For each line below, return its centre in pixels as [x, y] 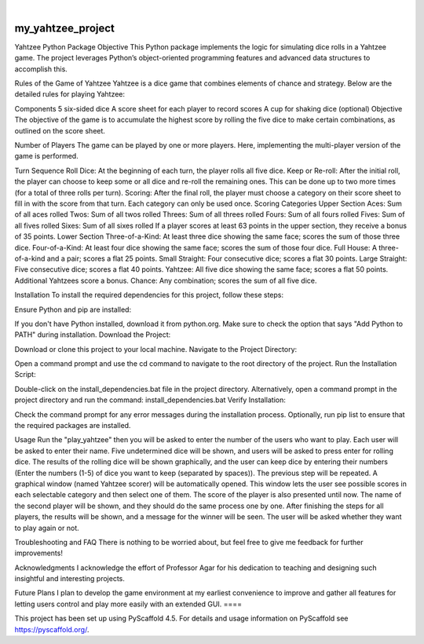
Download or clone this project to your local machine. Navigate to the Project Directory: [156, 349]
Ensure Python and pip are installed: [73, 309]
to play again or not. [47, 528]
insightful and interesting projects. [70, 579]
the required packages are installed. [73, 426]
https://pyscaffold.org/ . [52, 629]
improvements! [38, 553]
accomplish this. [41, 69]
